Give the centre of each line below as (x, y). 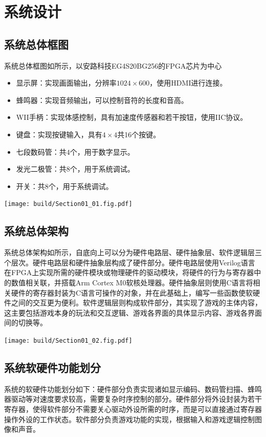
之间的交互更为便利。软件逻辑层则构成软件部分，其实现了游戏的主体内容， (136, 303)
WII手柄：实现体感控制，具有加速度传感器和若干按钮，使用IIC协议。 (132, 117)
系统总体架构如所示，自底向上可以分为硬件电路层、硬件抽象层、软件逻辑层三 (133, 252)
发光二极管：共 (41, 169)
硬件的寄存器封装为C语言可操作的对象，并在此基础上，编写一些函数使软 (132, 292)
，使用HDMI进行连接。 (188, 83)
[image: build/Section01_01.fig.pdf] (68, 204)
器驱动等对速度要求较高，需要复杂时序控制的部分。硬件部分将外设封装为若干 (133, 399)
